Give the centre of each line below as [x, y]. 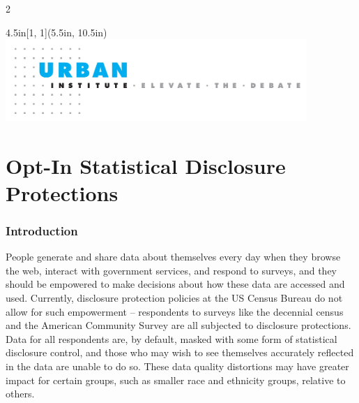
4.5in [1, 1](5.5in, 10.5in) [56, 32]
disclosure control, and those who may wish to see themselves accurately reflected [180, 352]
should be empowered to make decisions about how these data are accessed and [175, 284]
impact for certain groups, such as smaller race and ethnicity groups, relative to [176, 380]
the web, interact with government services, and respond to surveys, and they [171, 270]
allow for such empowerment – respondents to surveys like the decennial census [175, 311]
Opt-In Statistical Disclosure [146, 165]
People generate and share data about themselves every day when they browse [173, 257]
